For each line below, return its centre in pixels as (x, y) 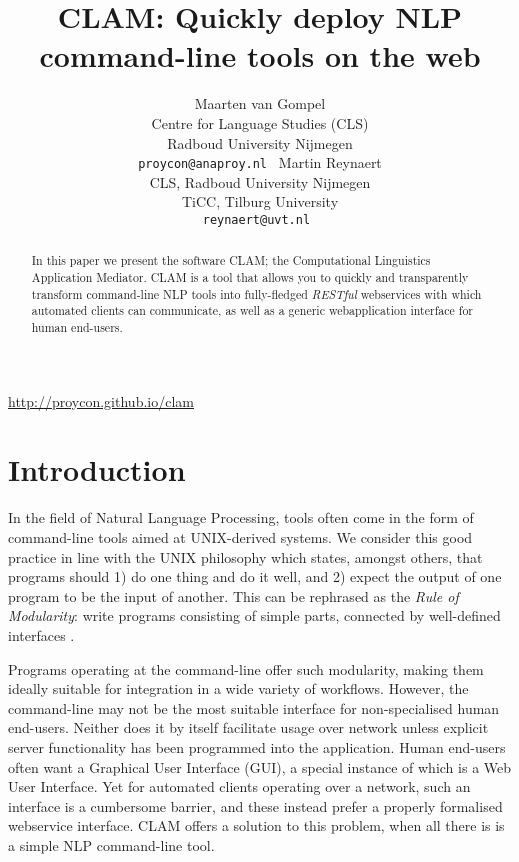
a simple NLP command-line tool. (111, 844)
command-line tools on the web (260, 55)
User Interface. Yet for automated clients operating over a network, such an (239, 786)
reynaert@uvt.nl (256, 219)
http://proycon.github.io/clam (101, 400)
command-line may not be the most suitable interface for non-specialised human (254, 707)
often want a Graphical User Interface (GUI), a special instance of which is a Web (260, 766)
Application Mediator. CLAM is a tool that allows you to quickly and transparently (250, 277)
